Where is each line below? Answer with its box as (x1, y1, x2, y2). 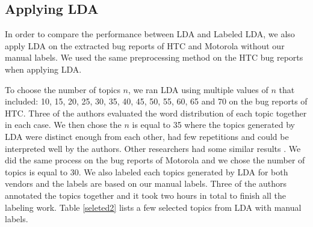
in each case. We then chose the (5, 118, 122, 131)
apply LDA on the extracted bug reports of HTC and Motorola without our (5, 39, 285, 52)
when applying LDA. (5, 62, 82, 75)
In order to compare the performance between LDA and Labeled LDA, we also (5, 28, 295, 40)
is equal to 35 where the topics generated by (132, 118, 295, 131)
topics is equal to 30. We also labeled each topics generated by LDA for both (5, 165, 288, 178)
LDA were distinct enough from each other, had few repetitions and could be (5, 130, 289, 142)
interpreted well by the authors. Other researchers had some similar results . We (5, 142, 301, 154)
